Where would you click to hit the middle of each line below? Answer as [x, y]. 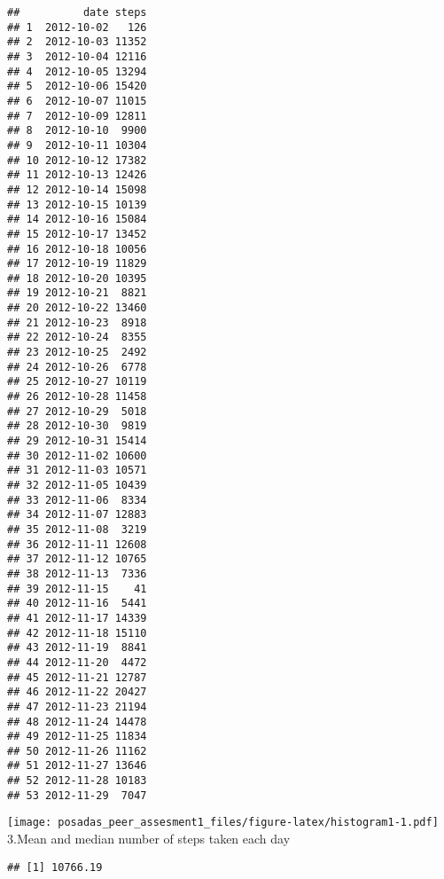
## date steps [77, 12]
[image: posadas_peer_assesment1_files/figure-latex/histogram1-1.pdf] [223, 823]
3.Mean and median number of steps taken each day [149, 839]
